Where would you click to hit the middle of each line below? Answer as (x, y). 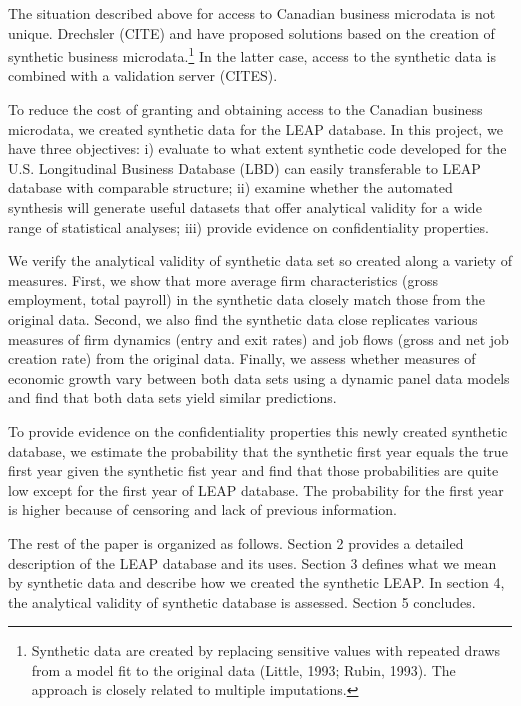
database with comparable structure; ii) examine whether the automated (230, 187)
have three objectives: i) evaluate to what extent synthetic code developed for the (257, 148)
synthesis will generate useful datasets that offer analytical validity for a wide (245, 207)
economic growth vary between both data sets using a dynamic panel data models (259, 377)
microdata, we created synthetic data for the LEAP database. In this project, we (255, 128)
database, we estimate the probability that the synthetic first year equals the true (258, 450)
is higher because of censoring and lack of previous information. (202, 509)
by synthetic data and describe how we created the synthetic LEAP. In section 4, (256, 582)
